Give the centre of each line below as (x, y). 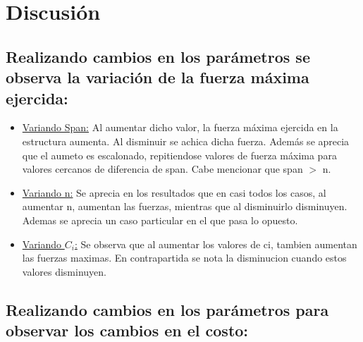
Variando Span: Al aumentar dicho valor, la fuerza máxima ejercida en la (180, 127)
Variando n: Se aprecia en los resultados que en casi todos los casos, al (174, 192)
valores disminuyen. (64, 271)
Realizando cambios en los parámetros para (167, 309)
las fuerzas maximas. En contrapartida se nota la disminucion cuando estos (184, 258)
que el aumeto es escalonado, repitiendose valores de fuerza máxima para (179, 155)
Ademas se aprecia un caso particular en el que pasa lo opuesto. (160, 220)
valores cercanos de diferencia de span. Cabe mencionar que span (162, 169)
